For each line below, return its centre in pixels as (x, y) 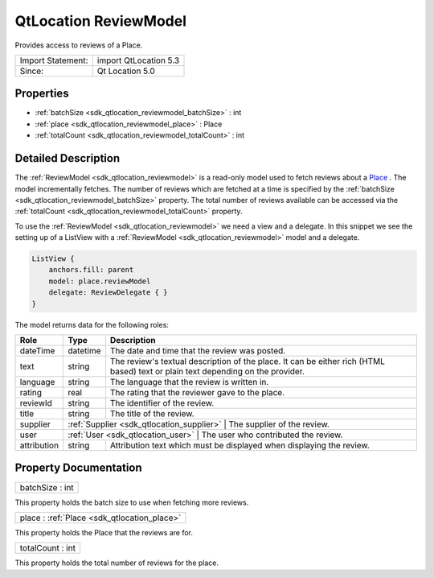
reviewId (36, 403)
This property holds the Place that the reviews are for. (104, 532)
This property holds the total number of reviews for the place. (117, 563)
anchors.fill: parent (91, 270)
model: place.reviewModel (100, 281)
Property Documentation (78, 468)
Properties (42, 94)
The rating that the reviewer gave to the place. (197, 393)
